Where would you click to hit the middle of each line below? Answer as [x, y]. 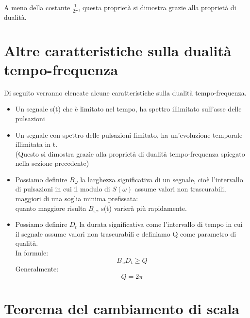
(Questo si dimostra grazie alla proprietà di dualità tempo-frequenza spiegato [130, 153]
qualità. [27, 243]
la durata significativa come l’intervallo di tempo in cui [161, 224]
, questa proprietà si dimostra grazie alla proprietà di [157, 7]
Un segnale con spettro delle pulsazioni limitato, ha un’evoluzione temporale [129, 135]
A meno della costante [37, 7]
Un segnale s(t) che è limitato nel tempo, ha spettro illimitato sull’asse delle [128, 109]
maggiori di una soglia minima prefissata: [77, 199]
